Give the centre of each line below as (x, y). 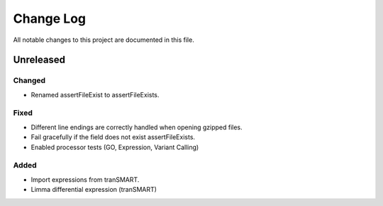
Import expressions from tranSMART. (85, 179)
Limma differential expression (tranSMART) (94, 190)
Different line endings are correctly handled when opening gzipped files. (137, 127)
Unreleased (39, 60)
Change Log (50, 18)
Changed (29, 80)
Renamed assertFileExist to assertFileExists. (95, 94)
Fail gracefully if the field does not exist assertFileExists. (113, 137)
